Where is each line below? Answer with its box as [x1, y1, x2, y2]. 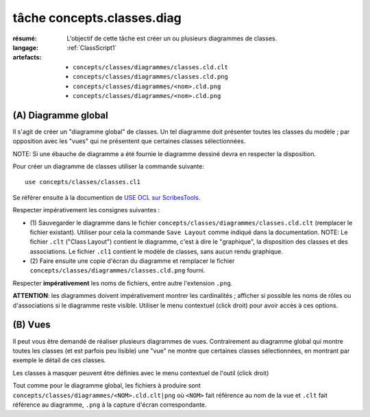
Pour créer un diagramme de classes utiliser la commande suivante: [12, 162, 205, 170]
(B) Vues [12, 319, 51, 331]
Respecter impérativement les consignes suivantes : [12, 206, 160, 214]
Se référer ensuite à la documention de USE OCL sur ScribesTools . [12, 193, 201, 201]
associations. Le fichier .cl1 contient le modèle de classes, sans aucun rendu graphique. [29, 247, 284, 255]
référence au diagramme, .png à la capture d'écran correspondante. [12, 401, 207, 409]
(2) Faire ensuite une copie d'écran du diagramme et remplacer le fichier [29, 257, 235, 265]
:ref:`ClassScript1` [66, 43, 117, 51]
